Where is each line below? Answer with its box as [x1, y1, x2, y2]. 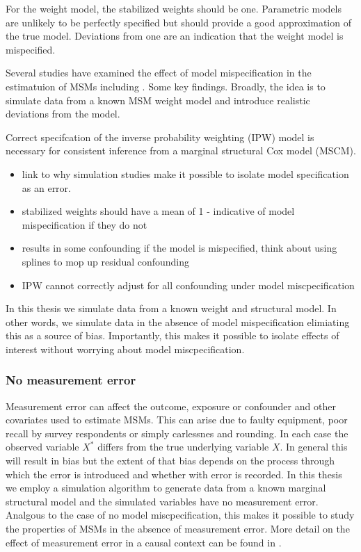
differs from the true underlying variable [97, 439, 269, 454]
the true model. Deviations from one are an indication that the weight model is [6, 29, 344, 43]
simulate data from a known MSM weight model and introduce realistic [6, 92, 310, 107]
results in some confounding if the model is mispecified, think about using [22, 241, 337, 255]
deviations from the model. [6, 106, 120, 121]
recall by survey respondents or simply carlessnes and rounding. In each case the [6, 425, 348, 440]
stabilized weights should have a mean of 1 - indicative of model [22, 204, 295, 218]
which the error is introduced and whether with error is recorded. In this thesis [6, 466, 342, 481]
